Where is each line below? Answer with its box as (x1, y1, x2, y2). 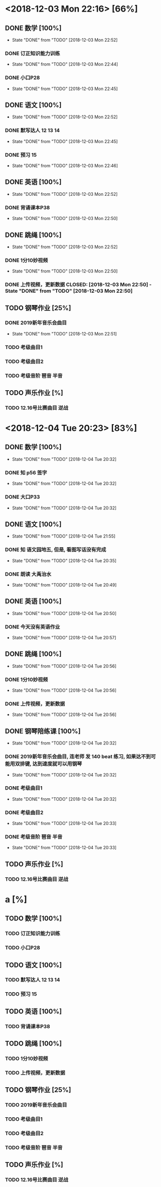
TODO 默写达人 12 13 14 (5, 977, 60, 983)
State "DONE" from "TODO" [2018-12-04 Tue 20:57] (12, 635, 117, 641)
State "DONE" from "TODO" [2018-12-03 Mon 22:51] (12, 331, 117, 336)
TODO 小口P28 (5, 944, 40, 951)
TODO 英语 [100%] (5, 1007, 62, 1015)
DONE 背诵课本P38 (5, 204, 50, 211)
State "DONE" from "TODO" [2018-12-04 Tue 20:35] (12, 557, 117, 563)
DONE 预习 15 (5, 151, 37, 158)
